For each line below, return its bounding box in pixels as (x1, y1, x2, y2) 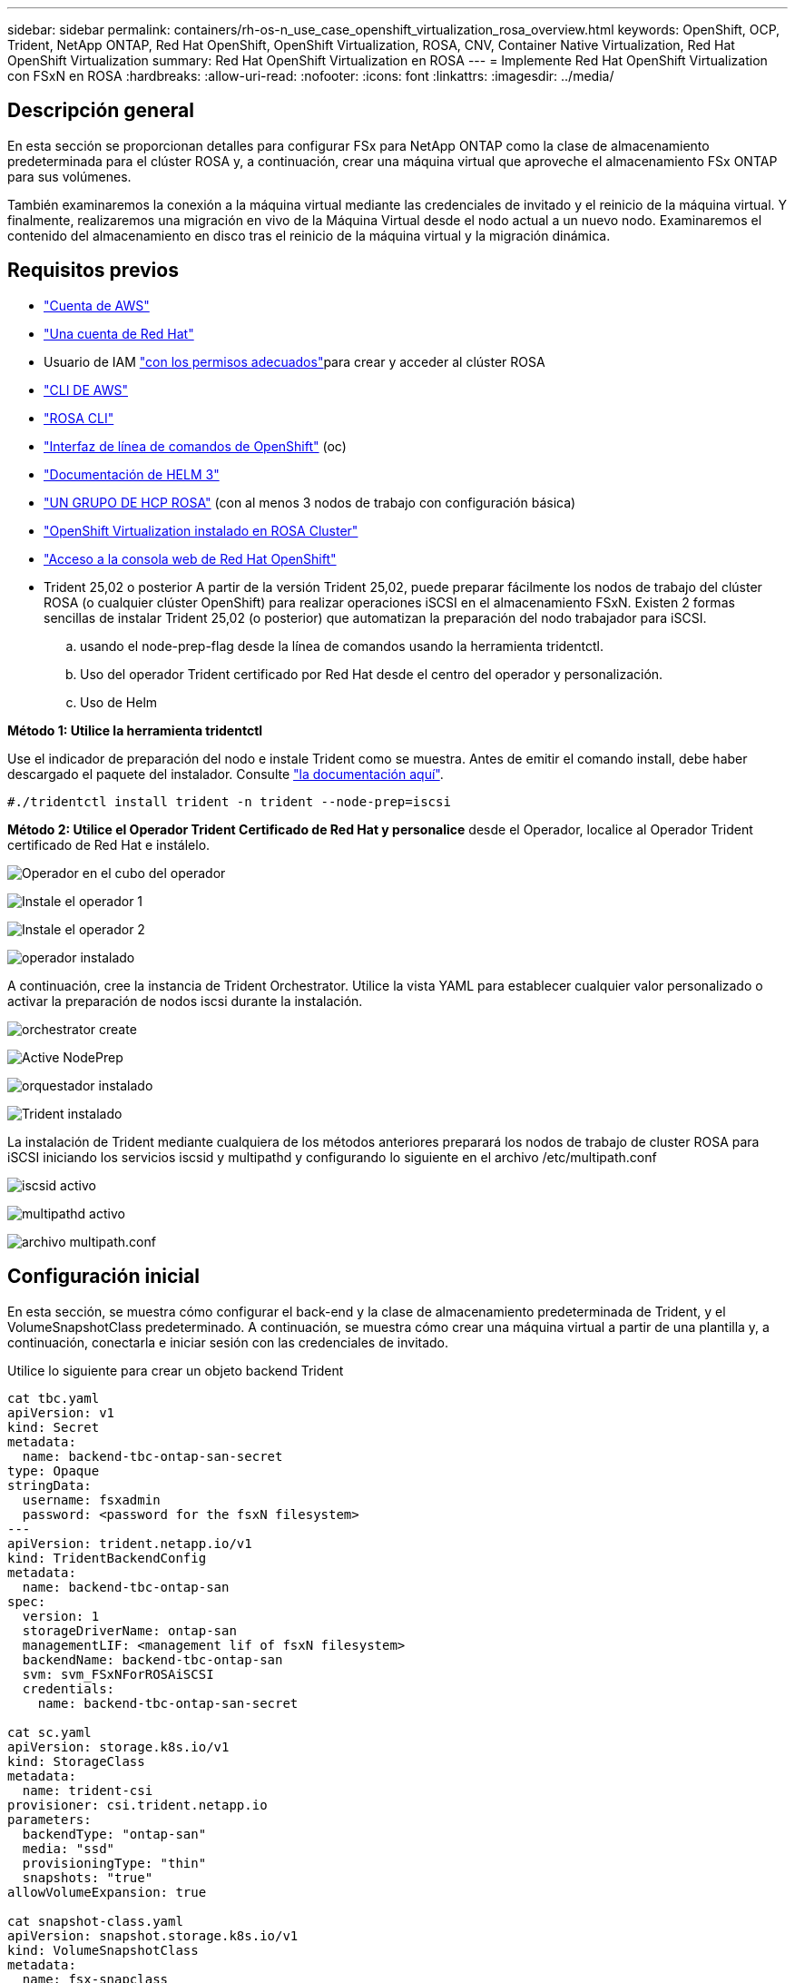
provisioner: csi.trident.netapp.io (7, 1797, 268, 1812)
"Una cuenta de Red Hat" (44, 325, 194, 341)
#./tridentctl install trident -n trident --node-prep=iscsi (7, 794, 451, 809)
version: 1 (22, 1608, 100, 1623)
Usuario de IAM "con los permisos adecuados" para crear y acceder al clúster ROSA (44, 353, 545, 370)
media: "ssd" (22, 1840, 115, 1856)
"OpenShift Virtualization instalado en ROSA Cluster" (44, 522, 358, 538)
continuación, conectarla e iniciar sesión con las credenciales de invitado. (7, 1334, 449, 1350)
